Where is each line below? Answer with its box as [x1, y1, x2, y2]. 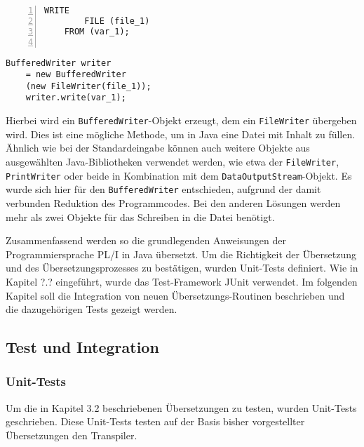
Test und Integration [6, 336, 159, 358]
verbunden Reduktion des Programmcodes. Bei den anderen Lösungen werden [6, 195, 341, 210]
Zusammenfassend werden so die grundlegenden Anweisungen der [6, 233, 286, 248]
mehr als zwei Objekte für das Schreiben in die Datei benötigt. [6, 209, 275, 224]
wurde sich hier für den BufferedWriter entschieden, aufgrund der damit [6, 182, 321, 196]
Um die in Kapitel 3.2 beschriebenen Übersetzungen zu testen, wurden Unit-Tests [6, 400, 357, 415]
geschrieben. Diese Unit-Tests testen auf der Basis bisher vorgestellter [6, 414, 305, 429]
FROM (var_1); [64, 26, 130, 36]
